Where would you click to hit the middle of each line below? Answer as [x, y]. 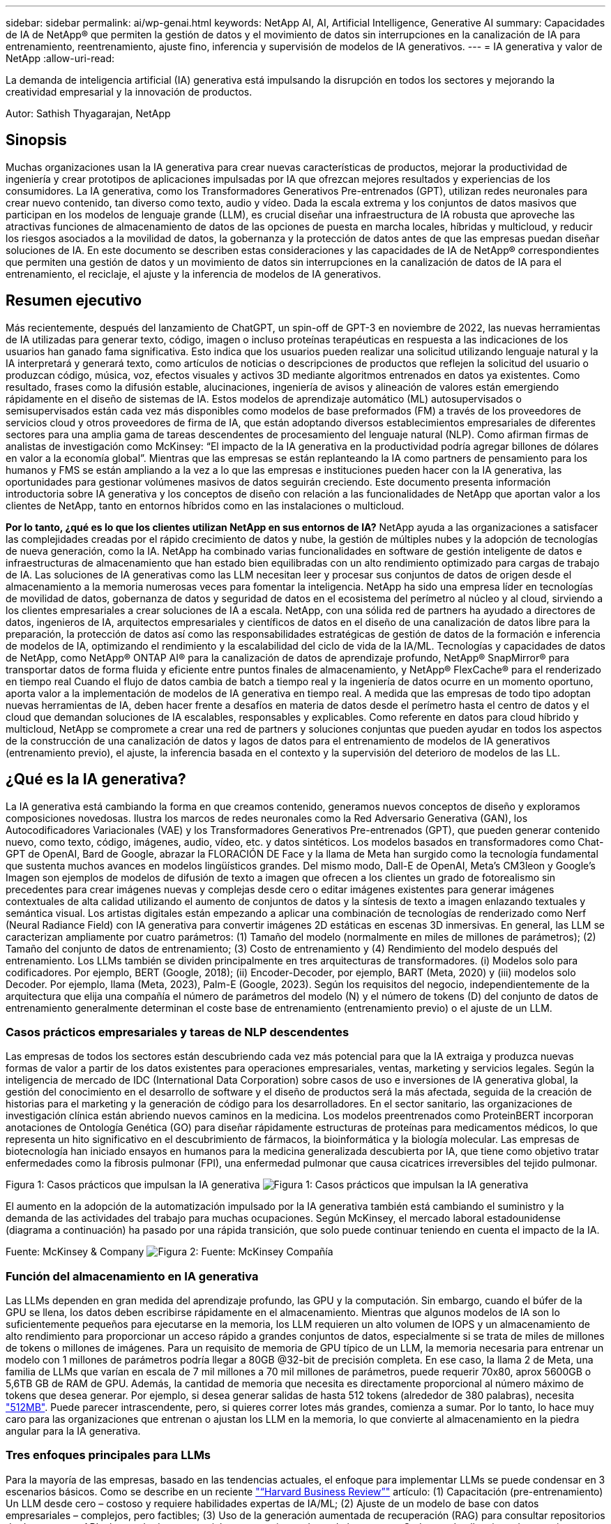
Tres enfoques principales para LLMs [108, 1455]
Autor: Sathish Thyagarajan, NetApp [88, 113]
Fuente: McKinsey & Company [75, 1252]
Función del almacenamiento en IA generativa [132, 1276]
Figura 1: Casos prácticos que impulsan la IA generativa [133, 1185]
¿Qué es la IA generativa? [96, 779]
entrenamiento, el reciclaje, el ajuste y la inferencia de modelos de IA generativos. [194, 274]
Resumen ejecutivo [74, 301]
